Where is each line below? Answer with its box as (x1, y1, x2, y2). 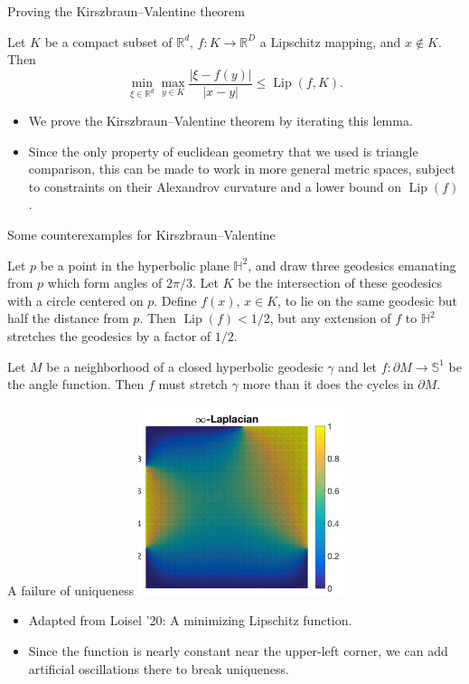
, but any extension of (269, 309, 391, 328)
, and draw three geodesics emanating (248, 255, 456, 274)
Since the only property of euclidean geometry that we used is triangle (28, 141, 418, 160)
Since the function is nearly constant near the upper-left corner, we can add (28, 641, 448, 660)
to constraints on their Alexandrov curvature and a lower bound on (28, 176, 402, 195)
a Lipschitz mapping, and (259, 32, 401, 51)
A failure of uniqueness (7, 580, 135, 599)
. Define (154, 290, 197, 309)
